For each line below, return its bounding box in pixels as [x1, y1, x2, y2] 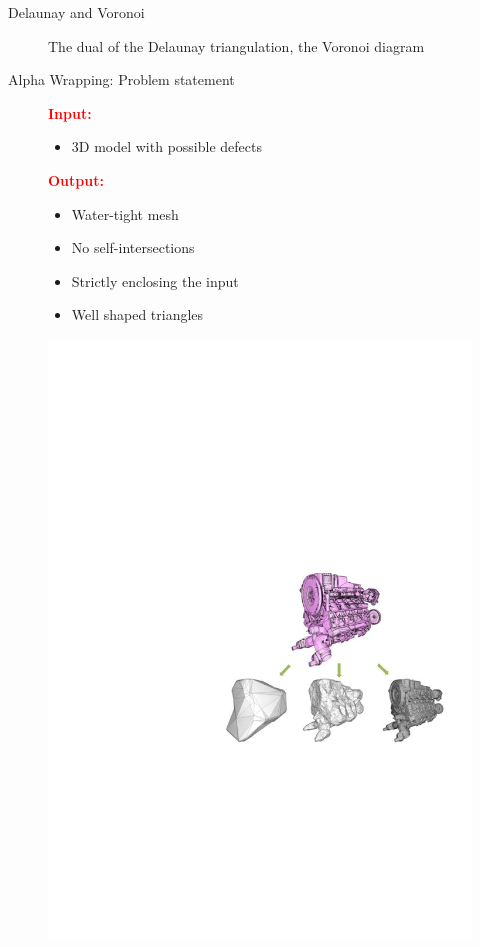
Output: [48, 169, 104, 190]
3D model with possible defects [71, 136, 262, 157]
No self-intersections [71, 237, 195, 258]
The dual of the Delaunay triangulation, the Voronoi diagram [48, 35, 425, 56]
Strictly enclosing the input [71, 270, 239, 291]
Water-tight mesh [71, 203, 179, 224]
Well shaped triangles [71, 304, 204, 325]
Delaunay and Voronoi [8, 2, 145, 22]
